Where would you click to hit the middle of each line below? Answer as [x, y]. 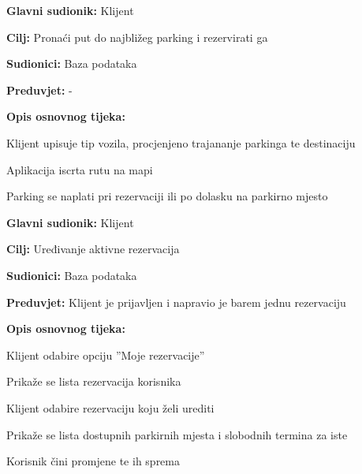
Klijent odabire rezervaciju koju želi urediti [110, 407]
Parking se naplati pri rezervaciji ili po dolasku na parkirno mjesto [167, 196]
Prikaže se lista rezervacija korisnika [94, 381]
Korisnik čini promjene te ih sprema [93, 461]
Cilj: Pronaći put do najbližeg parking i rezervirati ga [137, 37]
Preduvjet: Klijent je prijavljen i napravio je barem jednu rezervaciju [176, 302]
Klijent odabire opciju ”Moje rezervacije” [106, 355]
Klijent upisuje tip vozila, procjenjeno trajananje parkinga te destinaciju [181, 142]
